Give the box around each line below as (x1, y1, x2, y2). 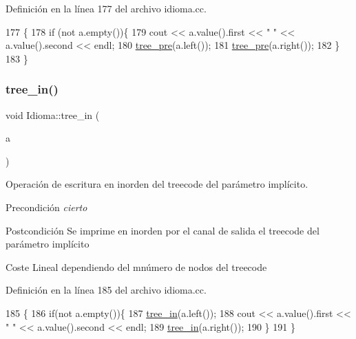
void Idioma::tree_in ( (6, 107, 100, 122)
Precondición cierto (6, 199, 87, 214)
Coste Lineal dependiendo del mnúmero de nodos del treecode (6, 259, 267, 274)
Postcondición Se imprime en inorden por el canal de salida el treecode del (6, 223, 320, 237)
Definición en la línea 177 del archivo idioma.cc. (6, 1, 207, 15)
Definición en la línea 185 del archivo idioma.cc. (6, 283, 207, 297)
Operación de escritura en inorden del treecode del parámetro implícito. (6, 177, 308, 191)
